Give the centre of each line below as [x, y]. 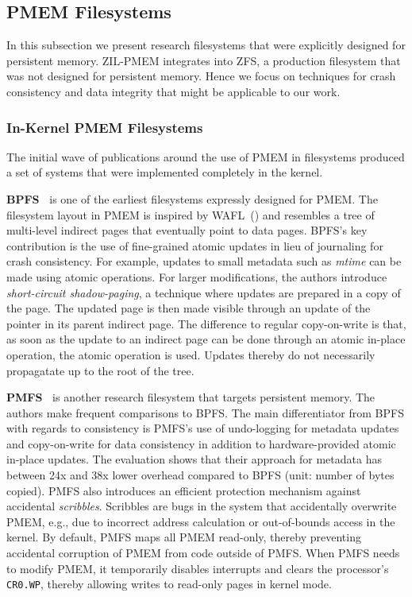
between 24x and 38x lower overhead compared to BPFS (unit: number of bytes [200, 475]
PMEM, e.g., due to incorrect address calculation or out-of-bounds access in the [201, 521]
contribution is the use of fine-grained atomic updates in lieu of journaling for [195, 245]
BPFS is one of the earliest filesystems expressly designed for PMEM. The [192, 198]
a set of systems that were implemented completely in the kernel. [165, 172]
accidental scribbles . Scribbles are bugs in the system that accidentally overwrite [202, 506]
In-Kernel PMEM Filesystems [105, 127]
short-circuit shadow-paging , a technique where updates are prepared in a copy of [204, 292]
